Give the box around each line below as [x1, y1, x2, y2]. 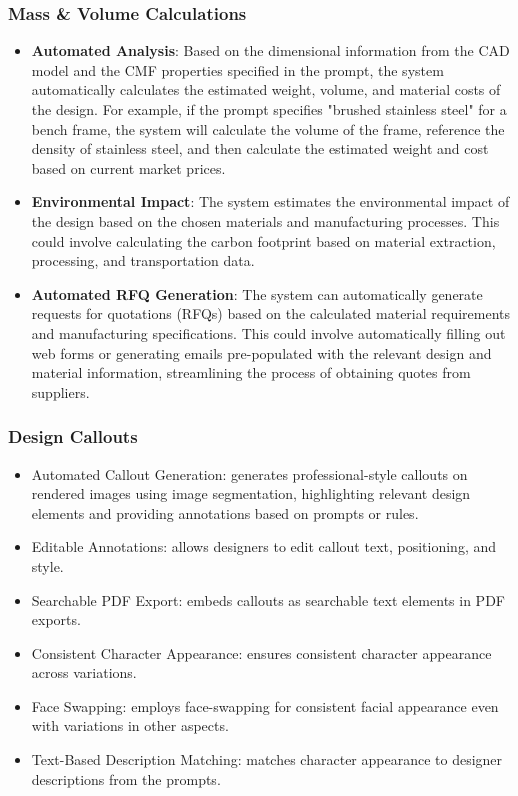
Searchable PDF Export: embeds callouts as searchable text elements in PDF [31, 589, 505, 610]
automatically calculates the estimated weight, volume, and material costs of [31, 79, 501, 100]
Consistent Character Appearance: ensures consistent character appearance [31, 642, 492, 663]
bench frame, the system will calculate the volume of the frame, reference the [31, 118, 505, 139]
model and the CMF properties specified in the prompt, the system [31, 59, 444, 80]
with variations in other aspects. [31, 715, 229, 736]
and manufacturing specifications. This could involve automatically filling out [31, 322, 506, 343]
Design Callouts [8, 424, 138, 449]
